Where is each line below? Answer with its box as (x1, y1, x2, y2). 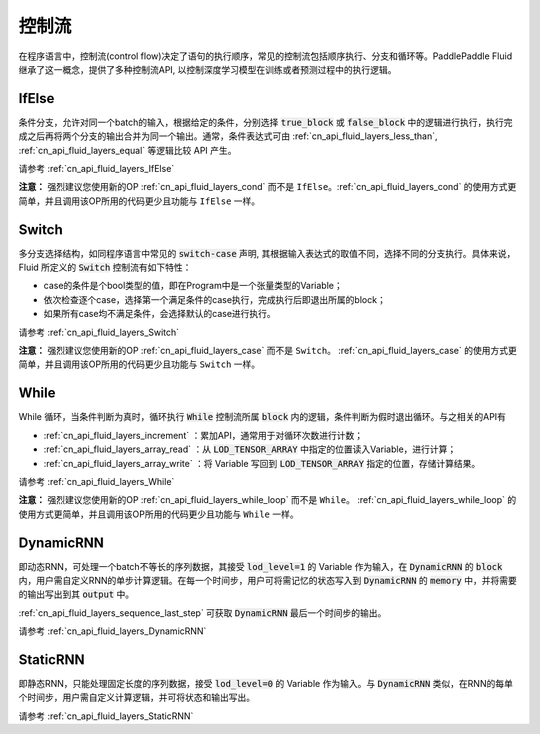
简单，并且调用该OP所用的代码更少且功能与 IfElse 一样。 (18, 195, 261, 207)
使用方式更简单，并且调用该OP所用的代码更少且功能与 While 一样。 (18, 508, 299, 520)
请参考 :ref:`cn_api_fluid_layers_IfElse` (18, 163, 175, 175)
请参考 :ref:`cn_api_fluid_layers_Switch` (18, 326, 180, 338)
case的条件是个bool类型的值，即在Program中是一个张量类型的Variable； (43, 280, 344, 292)
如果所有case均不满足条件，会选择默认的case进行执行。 (43, 308, 277, 320)
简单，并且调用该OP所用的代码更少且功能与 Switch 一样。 (18, 358, 261, 370)
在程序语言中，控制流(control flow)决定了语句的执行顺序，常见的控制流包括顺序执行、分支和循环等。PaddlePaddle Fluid (18, 50, 513, 62)
